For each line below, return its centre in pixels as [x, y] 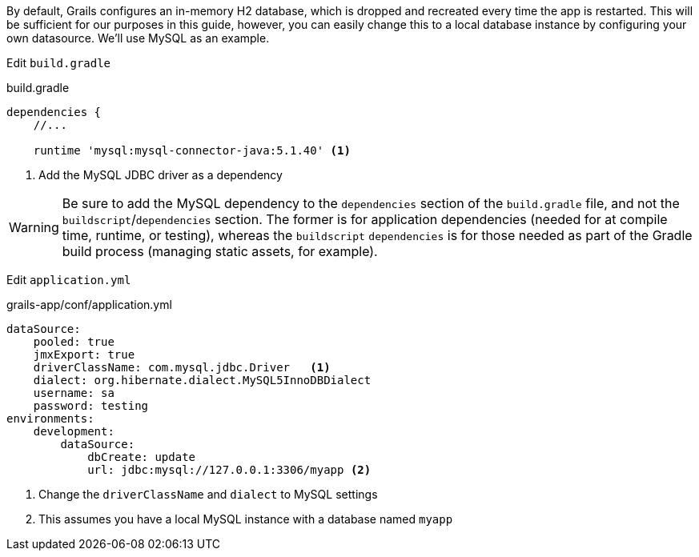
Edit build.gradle [59, 63]
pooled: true [74, 342]
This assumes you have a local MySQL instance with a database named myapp [246, 519]
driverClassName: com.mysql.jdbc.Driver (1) [182, 367]
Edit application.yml [69, 280]
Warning [34, 227]
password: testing [91, 406]
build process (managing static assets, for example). [220, 251]
